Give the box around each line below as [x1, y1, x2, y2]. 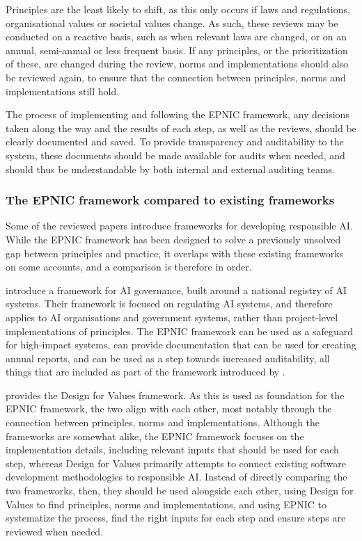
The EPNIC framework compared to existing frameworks [6, 191, 335, 209]
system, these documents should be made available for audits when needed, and [6, 147, 345, 162]
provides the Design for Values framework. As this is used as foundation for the [6, 387, 345, 402]
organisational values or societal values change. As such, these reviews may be [6, 15, 338, 30]
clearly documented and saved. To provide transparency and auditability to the [6, 134, 344, 149]
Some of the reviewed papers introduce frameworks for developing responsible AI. [6, 218, 353, 233]
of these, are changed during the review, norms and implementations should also [6, 56, 349, 71]
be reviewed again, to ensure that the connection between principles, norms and [6, 70, 346, 84]
